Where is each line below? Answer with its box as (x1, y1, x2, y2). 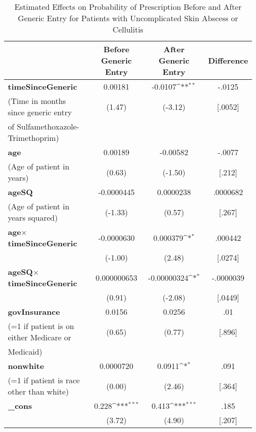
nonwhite (8, 360, 44, 371)
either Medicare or (8, 332, 71, 343)
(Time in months (8, 95, 66, 106)
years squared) (8, 212, 58, 223)
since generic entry (8, 106, 72, 118)
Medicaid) (8, 346, 42, 357)
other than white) (8, 386, 69, 397)
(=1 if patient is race (8, 374, 80, 386)
